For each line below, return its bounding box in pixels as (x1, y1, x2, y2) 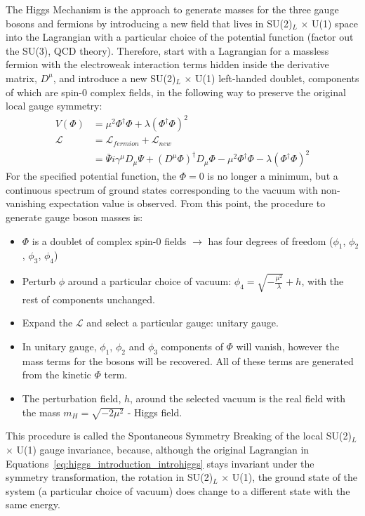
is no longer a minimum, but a (207, 168, 338, 183)
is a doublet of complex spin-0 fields (32, 233, 187, 248)
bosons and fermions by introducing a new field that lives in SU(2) (6, 15, 293, 30)
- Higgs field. (127, 404, 182, 419)
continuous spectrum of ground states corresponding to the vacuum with (6, 182, 318, 197)
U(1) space (312, 15, 358, 30)
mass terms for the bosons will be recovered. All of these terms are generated (22, 353, 354, 368)
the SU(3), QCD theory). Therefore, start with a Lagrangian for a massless (6, 43, 329, 58)
